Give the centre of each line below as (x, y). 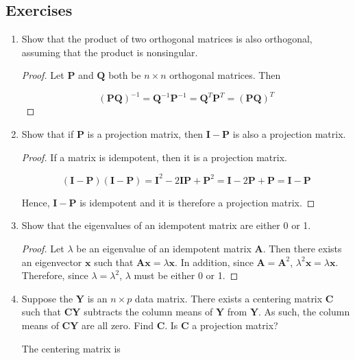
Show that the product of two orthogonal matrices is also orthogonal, (167, 39)
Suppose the (47, 298)
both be (125, 75)
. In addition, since (214, 262)
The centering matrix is (71, 348)
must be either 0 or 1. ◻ (186, 275)
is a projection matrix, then (145, 134)
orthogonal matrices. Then (225, 75)
